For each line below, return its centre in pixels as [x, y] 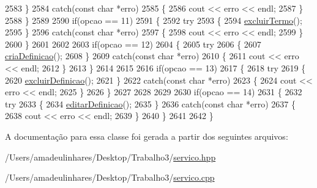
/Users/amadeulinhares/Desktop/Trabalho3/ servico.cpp [110, 177]
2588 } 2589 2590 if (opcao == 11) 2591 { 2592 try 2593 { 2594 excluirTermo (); [154, 20]
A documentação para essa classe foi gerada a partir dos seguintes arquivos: [147, 136]
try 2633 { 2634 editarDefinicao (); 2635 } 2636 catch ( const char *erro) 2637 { [150, 103]
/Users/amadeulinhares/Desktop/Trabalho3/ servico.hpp [110, 157]
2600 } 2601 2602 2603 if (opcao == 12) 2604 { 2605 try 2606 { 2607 [133, 44]
